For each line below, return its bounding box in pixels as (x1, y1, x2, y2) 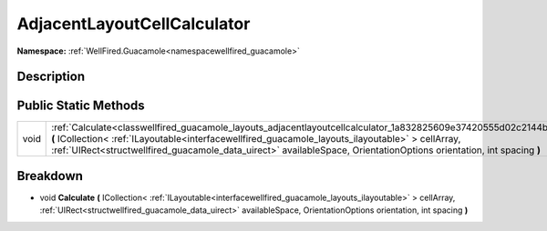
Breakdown (16, 168, 84, 184)
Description (16, 69, 86, 85)
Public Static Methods (16, 98, 145, 114)
